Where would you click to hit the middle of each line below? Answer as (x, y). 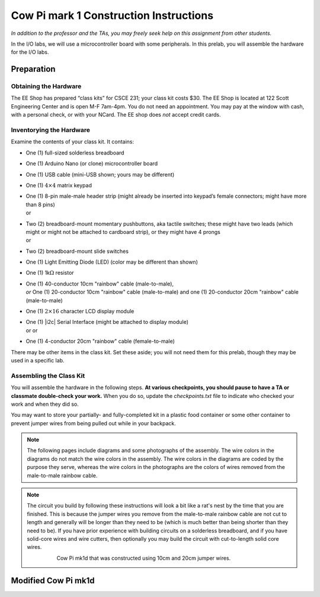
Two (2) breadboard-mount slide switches (77, 251)
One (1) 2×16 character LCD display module (80, 312)
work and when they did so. (45, 404)
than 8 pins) (41, 204)
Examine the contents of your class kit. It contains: (73, 142)
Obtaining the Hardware (46, 86)
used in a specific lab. (38, 360)
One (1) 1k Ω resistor (50, 273)
